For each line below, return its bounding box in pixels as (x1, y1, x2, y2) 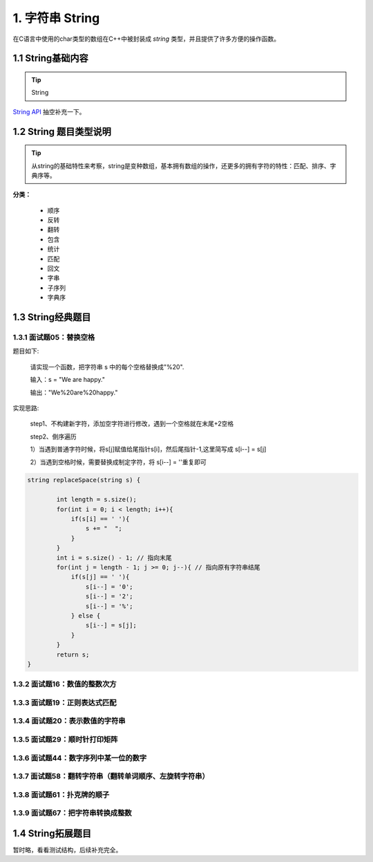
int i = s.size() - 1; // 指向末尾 (56, 553, 172, 562)
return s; (56, 650, 90, 659)
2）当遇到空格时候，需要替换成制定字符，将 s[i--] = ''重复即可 (30, 457, 207, 466)
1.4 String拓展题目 (12, 827, 92, 839)
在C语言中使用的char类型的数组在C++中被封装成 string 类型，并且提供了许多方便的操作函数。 (12, 35, 280, 43)
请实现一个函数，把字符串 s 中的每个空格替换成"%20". (30, 363, 184, 371)
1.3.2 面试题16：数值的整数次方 (12, 679, 117, 689)
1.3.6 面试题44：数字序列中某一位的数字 (12, 753, 147, 762)
